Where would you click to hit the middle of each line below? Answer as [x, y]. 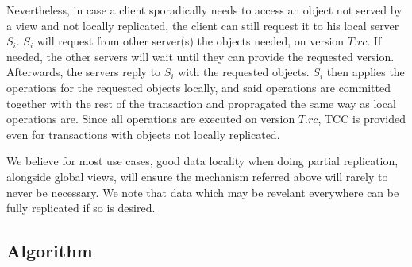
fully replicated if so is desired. [81, 208]
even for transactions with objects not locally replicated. [143, 134]
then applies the [366, 72]
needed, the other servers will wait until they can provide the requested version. [200, 56]
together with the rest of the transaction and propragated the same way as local [201, 103]
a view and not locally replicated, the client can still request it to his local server [203, 25]
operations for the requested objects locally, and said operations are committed [198, 87]
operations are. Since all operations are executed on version [151, 119]
